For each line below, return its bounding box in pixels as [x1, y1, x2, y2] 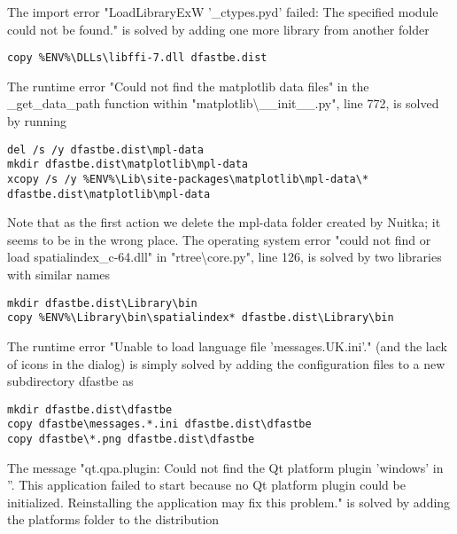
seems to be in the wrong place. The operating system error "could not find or [7, 230, 431, 248]
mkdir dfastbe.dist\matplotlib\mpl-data [7, 158, 249, 171]
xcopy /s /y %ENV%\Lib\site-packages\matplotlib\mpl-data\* [7, 172, 369, 185]
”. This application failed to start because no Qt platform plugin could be [7, 475, 406, 494]
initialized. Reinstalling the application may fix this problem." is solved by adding [7, 492, 451, 511]
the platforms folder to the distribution [7, 510, 220, 529]
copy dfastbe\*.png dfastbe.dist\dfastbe [7, 433, 255, 446]
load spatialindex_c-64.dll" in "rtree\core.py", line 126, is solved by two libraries [7, 247, 442, 266]
